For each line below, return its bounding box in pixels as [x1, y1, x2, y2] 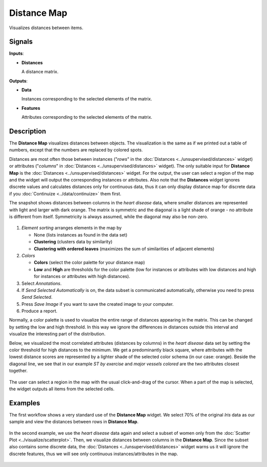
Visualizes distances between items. [9, 25, 84, 31]
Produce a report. [21, 308, 58, 314]
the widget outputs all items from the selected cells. [9, 386, 115, 392]
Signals [9, 38, 33, 46]
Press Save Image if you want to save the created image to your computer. [21, 301, 174, 307]
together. [9, 368, 28, 374]
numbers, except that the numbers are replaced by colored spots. [9, 147, 143, 153]
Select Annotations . [21, 280, 62, 286]
